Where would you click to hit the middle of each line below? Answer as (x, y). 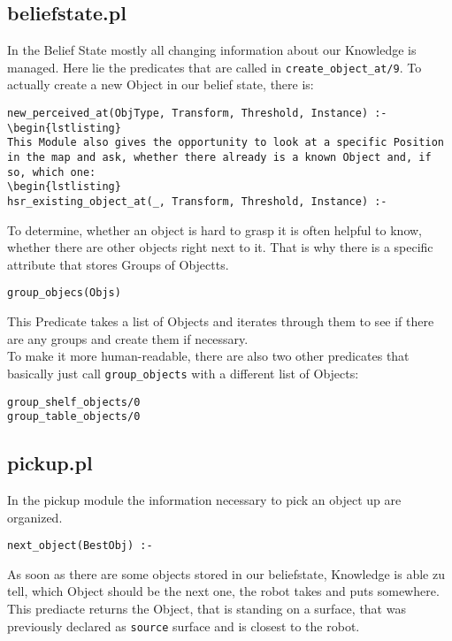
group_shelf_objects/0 (74, 402)
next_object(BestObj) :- (80, 546)
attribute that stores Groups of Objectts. (118, 264)
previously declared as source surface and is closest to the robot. (184, 626)
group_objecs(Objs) (64, 293)
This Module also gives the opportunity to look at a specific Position (226, 143)
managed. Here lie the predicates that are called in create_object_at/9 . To (215, 67)
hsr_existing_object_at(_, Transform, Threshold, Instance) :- (197, 201)
